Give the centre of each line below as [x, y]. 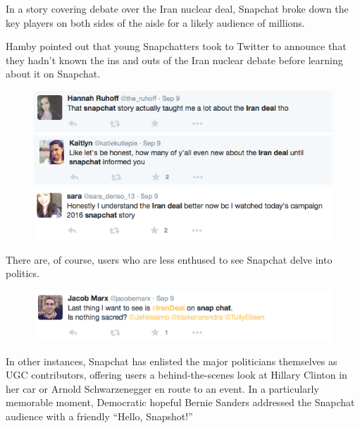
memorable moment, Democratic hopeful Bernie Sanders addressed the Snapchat [180, 402]
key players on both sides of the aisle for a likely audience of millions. [155, 22]
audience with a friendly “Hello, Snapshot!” [99, 416]
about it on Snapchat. [53, 74]
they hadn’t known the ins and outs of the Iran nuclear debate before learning [174, 60]
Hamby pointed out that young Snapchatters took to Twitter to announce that [176, 46]
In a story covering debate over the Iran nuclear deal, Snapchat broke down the [177, 8]
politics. [23, 273]
